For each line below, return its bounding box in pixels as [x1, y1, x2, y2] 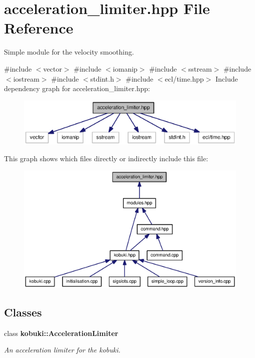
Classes [4, 304, 42, 319]
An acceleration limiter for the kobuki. [4, 344, 120, 355]
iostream [13, 73, 39, 84]
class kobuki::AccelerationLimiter [4, 327, 118, 338]
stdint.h [90, 73, 114, 84]
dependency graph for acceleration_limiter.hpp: [4, 83, 150, 94]
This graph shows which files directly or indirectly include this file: [4, 153, 208, 164]
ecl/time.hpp [164, 73, 204, 84]
